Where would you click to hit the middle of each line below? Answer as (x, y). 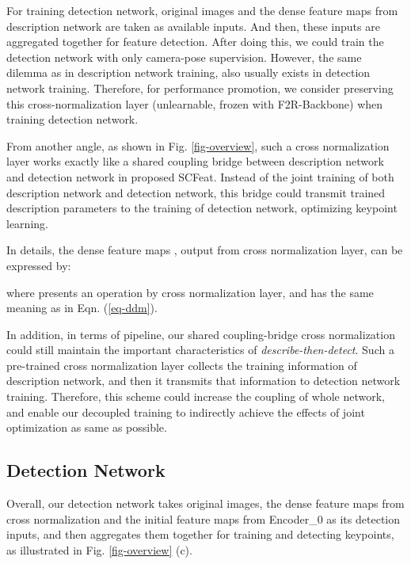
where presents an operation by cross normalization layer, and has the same (190, 292)
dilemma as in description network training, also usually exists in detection (188, 72)
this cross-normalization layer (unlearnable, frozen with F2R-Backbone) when (195, 103)
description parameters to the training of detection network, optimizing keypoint (202, 208)
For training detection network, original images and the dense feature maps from (202, 10)
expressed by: (39, 265)
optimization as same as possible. (87, 427)
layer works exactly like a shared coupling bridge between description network (195, 161)
